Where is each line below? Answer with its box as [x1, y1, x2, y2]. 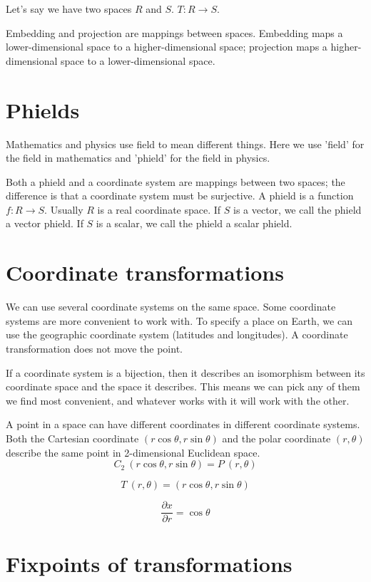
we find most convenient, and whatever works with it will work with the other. [6, 393, 350, 407]
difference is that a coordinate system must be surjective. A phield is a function [6, 188, 354, 203]
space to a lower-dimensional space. [61, 53, 215, 68]
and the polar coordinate [222, 430, 331, 445]
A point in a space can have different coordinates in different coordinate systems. [6, 417, 360, 432]
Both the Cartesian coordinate [6, 430, 139, 445]
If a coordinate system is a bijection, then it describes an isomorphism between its [6, 365, 365, 380]
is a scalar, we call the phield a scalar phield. [96, 216, 293, 231]
